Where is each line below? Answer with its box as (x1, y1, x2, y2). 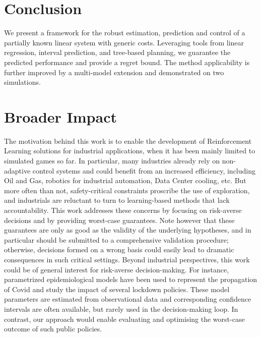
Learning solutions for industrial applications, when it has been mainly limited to (4, 145, 255, 156)
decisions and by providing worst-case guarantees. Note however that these (4, 214, 235, 225)
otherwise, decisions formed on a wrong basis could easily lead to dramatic (4, 244, 234, 255)
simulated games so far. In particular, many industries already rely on (4, 155, 220, 165)
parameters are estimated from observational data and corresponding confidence (4, 294, 251, 304)
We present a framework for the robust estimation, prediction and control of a (4, 27, 245, 38)
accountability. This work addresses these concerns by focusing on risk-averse (4, 204, 242, 215)
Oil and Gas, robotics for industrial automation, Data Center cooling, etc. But (4, 175, 246, 186)
